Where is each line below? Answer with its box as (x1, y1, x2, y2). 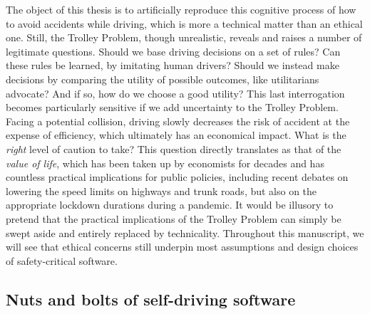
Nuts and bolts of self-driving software (6, 288, 296, 310)
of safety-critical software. (6, 253, 118, 268)
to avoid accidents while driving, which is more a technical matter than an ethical (6, 16, 363, 31)
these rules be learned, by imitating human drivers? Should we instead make (6, 58, 339, 73)
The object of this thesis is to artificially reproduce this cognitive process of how (6, 2, 356, 16)
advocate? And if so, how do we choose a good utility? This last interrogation (6, 85, 345, 100)
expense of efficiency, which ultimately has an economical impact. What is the (6, 127, 346, 142)
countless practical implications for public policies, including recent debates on (6, 169, 349, 184)
